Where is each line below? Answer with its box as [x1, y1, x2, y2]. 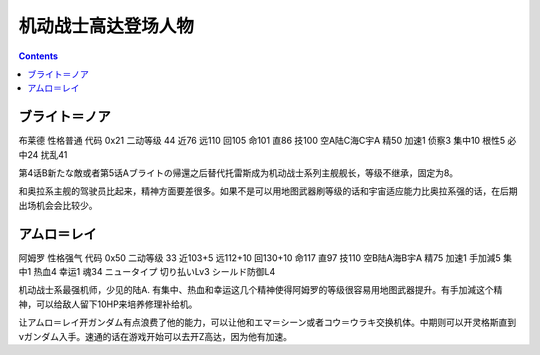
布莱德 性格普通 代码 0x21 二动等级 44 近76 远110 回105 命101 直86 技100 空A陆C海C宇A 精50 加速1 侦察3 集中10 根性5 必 [18, 135, 517, 147]
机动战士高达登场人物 [18, 15, 195, 37]
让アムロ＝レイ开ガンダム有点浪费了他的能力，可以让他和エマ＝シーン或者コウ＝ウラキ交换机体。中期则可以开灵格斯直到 [18, 316, 517, 329]
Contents [18, 50, 59, 62]
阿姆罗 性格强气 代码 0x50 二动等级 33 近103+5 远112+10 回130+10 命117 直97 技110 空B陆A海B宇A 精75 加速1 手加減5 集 [18, 251, 512, 264]
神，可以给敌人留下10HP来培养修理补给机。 [18, 298, 198, 310]
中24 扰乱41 [18, 148, 68, 160]
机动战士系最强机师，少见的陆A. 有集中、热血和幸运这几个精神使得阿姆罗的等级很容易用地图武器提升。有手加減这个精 [18, 284, 503, 296]
